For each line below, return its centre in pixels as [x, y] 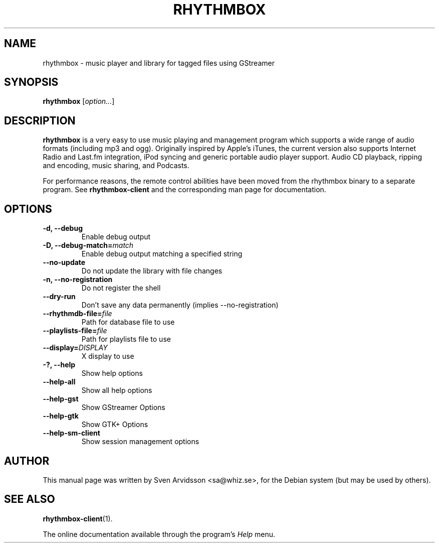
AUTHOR [27, 461]
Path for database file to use [128, 322]
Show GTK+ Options [115, 425]
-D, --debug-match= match [88, 245]
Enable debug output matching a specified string [162, 254]
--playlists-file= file [75, 331]
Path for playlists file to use [126, 339]
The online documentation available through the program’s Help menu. [159, 534]
